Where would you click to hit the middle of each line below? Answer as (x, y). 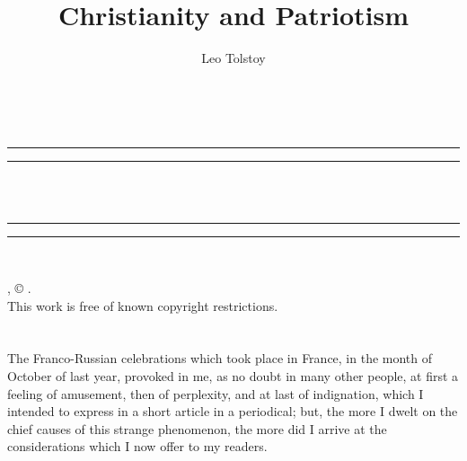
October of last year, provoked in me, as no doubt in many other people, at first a (233, 376)
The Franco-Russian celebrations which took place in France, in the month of (220, 358)
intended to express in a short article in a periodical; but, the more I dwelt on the (233, 411)
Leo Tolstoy (233, 58)
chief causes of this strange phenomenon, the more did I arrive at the (197, 428)
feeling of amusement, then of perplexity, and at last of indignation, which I (216, 393)
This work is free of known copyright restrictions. (143, 305)
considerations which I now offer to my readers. (137, 446)
